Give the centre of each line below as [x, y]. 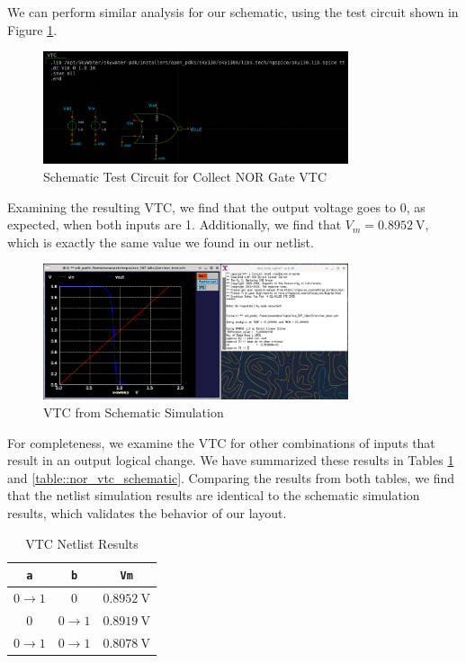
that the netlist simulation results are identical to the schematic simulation [214, 495]
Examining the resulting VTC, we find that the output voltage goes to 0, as [216, 206]
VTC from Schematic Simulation [134, 412]
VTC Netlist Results [82, 543]
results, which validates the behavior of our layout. [147, 512]
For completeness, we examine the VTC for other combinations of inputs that [221, 442]
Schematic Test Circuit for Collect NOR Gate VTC [185, 176]
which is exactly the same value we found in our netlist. [161, 242]
